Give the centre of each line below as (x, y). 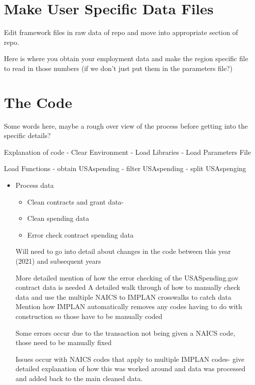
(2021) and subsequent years (58, 261)
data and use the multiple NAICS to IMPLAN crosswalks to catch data (123, 297)
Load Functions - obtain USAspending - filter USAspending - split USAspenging (125, 168)
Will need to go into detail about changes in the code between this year (123, 251)
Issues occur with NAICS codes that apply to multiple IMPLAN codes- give (130, 359)
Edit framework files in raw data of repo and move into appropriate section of (121, 32)
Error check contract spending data (80, 234)
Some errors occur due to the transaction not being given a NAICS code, (125, 332)
